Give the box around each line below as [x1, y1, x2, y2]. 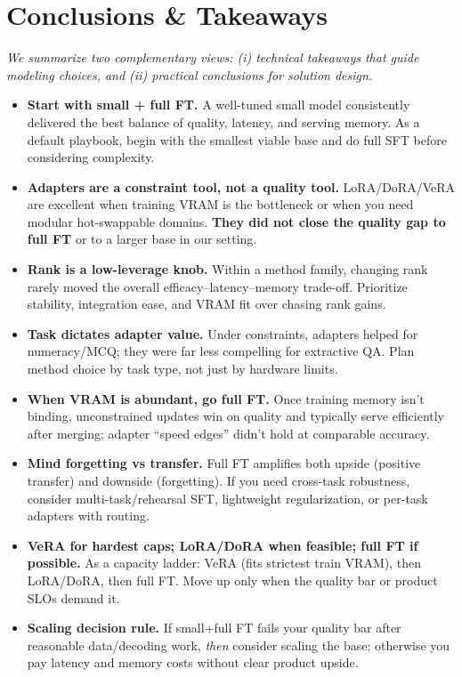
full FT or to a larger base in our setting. [27, 230, 257, 248]
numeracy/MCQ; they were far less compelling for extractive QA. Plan [27, 342, 415, 360]
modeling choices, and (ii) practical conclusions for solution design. [6, 65, 373, 84]
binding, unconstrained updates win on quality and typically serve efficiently [27, 407, 444, 425]
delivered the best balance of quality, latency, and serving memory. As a [27, 112, 420, 131]
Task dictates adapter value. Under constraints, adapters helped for [27, 324, 418, 343]
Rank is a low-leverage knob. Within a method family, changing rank [27, 260, 428, 278]
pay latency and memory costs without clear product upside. [27, 653, 359, 672]
